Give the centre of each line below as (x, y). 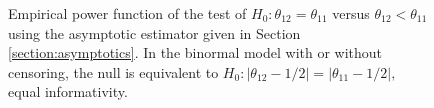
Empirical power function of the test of (127, 13)
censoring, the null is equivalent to (113, 71)
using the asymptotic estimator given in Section (154, 32)
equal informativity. (68, 91)
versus (351, 13)
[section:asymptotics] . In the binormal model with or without (195, 52)
